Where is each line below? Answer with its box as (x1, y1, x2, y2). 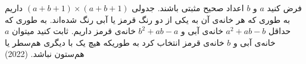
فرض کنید (267, 2, 302, 14)
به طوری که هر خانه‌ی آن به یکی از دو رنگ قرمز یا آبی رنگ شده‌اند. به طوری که (5, 13, 291, 25)
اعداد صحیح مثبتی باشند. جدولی (132, 2, 244, 14)
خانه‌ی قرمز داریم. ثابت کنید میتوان (12, 25, 136, 37)
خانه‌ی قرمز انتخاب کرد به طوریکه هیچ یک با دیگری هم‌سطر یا (5, 36, 224, 48)
